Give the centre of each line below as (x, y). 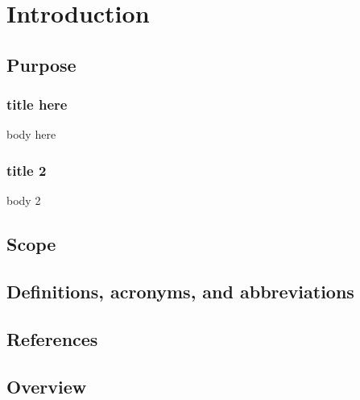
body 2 (24, 200)
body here (31, 134)
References (52, 338)
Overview (47, 386)
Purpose (41, 64)
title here (37, 104)
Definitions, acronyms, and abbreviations (180, 291)
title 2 (27, 170)
